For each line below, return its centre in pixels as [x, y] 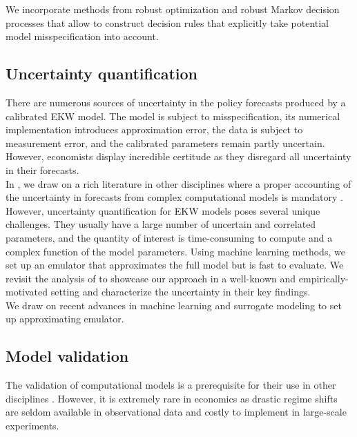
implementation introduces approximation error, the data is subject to [154, 129]
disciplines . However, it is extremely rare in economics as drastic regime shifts [172, 398]
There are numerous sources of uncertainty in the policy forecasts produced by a [176, 102]
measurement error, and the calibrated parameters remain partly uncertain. [165, 143]
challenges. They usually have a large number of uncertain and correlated [161, 224]
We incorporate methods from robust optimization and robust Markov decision [173, 9]
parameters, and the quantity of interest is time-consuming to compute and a [169, 237]
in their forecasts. [42, 169]
